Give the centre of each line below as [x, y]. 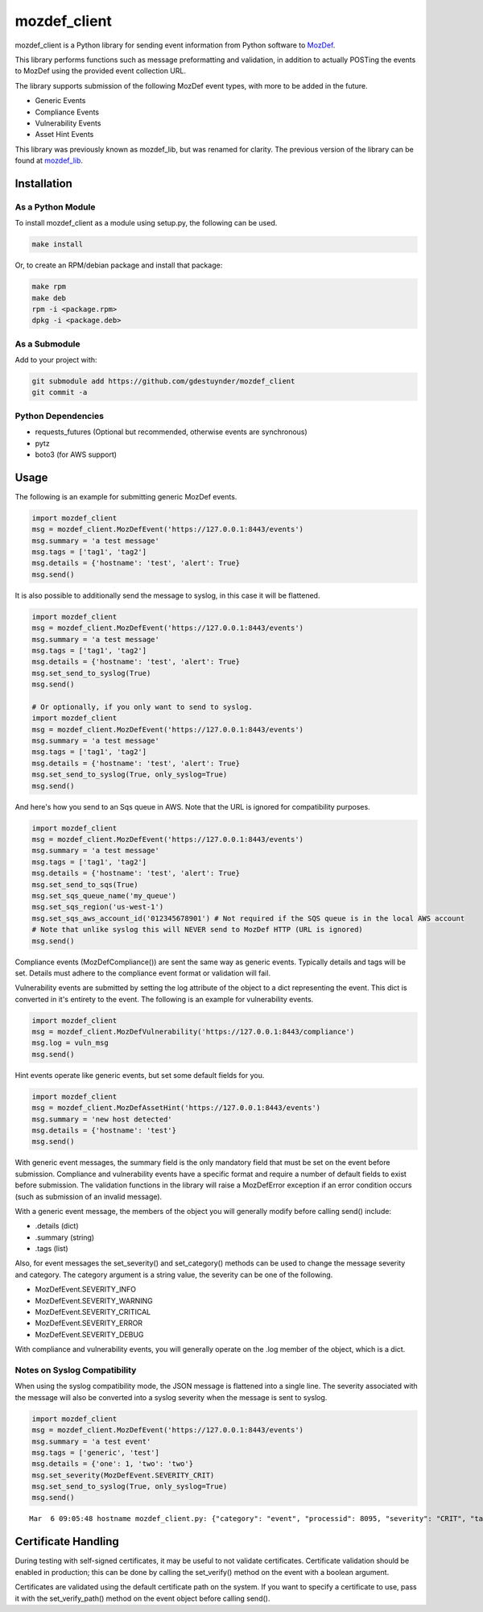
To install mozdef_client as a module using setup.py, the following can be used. [146, 223]
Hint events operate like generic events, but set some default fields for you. [140, 1075]
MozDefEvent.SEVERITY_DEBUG [89, 1334]
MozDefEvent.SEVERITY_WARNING [94, 1300]
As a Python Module [55, 207]
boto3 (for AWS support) [76, 454]
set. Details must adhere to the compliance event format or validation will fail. [143, 973]
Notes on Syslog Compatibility [76, 1370]
